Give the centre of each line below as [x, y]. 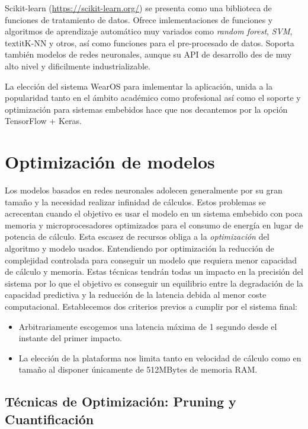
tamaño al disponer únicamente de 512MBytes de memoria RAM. [138, 369]
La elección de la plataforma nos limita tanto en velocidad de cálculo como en [160, 357]
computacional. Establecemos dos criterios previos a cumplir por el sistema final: [151, 306]
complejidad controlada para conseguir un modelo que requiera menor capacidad [151, 260]
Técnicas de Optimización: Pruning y [121, 401]
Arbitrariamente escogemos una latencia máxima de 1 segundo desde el [148, 326]
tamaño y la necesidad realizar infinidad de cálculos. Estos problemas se [135, 201]
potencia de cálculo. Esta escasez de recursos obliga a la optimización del [137, 236]
